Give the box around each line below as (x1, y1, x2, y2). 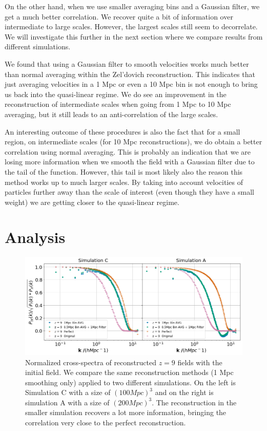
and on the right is (155, 387, 214, 398)
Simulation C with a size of (25, 387, 111, 398)
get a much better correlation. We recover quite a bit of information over (5, 11, 233, 22)
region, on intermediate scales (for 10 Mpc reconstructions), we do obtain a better (5, 136, 262, 147)
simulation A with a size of (25, 397, 110, 407)
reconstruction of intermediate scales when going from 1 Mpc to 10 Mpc (5, 99, 231, 109)
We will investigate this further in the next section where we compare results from (5, 31, 263, 42)
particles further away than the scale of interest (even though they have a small (5, 186, 254, 197)
